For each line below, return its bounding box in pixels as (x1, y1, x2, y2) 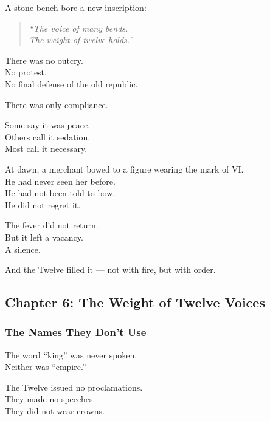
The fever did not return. (5, 219, 99, 231)
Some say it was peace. (5, 118, 91, 131)
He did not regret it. (5, 198, 81, 211)
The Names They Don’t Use (5, 324, 147, 340)
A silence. (5, 242, 41, 255)
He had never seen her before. (5, 174, 116, 187)
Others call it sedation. (5, 130, 91, 143)
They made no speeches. (5, 392, 95, 405)
